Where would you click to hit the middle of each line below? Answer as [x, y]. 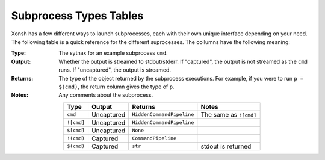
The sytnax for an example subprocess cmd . [113, 53]
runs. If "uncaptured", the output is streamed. [115, 70]
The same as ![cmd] [229, 114]
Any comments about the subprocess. [106, 95]
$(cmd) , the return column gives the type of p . [116, 87]
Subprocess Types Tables [77, 16]
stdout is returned [226, 146]
